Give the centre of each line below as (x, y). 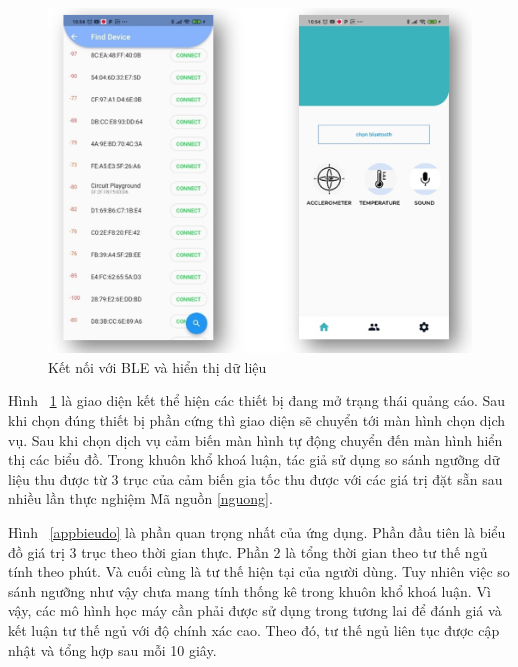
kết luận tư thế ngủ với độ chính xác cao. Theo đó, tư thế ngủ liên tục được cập (254, 629)
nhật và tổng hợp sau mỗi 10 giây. (112, 649)
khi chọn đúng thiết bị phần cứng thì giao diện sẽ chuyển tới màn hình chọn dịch (257, 419)
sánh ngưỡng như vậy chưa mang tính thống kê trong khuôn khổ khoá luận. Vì (249, 590)
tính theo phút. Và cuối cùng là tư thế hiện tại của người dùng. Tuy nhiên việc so (259, 571)
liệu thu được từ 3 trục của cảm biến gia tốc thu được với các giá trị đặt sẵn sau (255, 478)
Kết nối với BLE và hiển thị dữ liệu (157, 366)
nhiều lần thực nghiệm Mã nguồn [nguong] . (140, 498)
